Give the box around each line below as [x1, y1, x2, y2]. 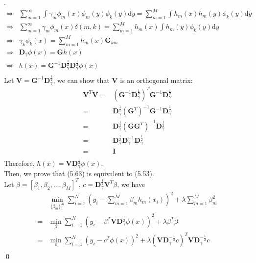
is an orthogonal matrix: [120, 75, 193, 85]
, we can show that [53, 75, 110, 85]
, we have [117, 179, 145, 189]
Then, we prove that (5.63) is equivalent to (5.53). [4, 168, 154, 178]
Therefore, [4, 158, 35, 168]
